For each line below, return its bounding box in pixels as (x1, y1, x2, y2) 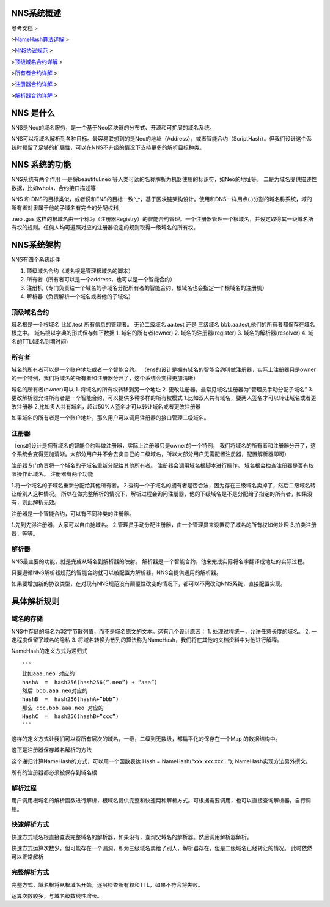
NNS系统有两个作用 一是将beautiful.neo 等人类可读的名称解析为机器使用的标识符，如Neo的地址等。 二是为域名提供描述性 (11, 176, 317, 183)
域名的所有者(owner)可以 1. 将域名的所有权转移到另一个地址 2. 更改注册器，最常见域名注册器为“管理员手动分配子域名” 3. (11, 385, 314, 393)
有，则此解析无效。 (11, 498, 60, 506)
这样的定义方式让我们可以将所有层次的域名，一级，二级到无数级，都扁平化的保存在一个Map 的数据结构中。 (11, 735, 281, 742)
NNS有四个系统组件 (11, 256, 61, 263)
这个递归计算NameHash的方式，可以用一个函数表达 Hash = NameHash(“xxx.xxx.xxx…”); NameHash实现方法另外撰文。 (11, 757, 312, 764)
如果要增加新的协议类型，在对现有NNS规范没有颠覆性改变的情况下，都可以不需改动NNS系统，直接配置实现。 (11, 580, 287, 587)
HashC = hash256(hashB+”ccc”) (22, 713, 119, 720)
